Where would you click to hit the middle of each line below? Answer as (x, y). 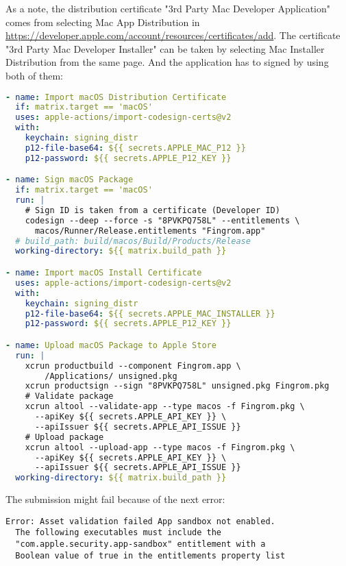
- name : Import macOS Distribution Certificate (116, 97)
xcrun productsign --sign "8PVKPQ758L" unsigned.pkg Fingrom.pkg (177, 386)
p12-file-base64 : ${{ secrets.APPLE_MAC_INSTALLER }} (150, 313)
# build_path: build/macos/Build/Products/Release (133, 241)
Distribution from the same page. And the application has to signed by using (167, 62)
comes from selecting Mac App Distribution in (103, 22)
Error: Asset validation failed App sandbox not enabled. (140, 521)
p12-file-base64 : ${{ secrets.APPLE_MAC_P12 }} (135, 148)
